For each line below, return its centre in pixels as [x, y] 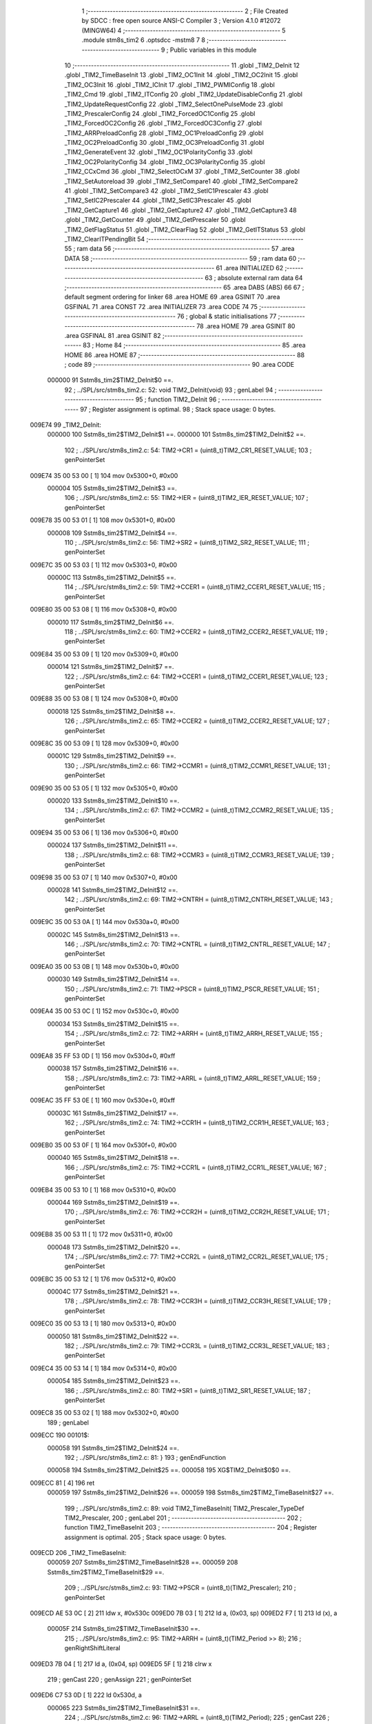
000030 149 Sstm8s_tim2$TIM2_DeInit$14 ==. [113, 979]
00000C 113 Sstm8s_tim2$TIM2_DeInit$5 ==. [112, 578]
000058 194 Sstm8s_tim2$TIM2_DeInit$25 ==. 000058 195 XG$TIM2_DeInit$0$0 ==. [169, 1470]
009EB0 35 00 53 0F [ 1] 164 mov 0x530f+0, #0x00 [103, 1145]
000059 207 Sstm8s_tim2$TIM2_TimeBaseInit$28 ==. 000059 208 [143, 1563]
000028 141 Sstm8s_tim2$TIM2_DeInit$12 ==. [113, 890]
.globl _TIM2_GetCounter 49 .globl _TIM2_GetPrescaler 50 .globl [155, 220]
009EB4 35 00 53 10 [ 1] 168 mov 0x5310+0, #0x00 [103, 1190]
